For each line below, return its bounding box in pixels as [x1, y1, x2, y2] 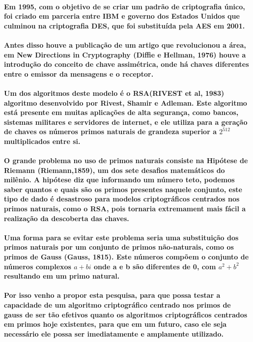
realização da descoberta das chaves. [4, 213, 129, 223]
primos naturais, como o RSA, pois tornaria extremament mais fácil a [4, 203, 246, 214]
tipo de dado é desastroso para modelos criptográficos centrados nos [4, 194, 240, 204]
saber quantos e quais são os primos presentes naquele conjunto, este [4, 184, 242, 194]
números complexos [4, 261, 71, 271]
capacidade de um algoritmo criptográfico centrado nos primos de [4, 300, 231, 310]
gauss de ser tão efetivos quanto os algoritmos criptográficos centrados [4, 309, 248, 319]
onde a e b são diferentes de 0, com [94, 261, 216, 271]
